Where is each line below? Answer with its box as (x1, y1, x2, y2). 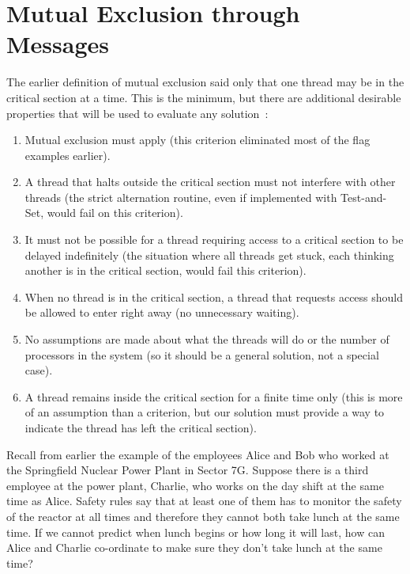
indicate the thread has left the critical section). (24, 420, 257, 435)
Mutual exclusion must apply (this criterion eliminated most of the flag (24, 131, 371, 148)
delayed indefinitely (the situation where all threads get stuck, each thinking (24, 246, 394, 263)
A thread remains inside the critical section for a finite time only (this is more (24, 388, 403, 405)
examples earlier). (24, 146, 111, 163)
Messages (6, 28, 109, 60)
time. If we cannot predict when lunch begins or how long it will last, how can (6, 523, 385, 540)
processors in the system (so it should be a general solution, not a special (24, 346, 379, 363)
